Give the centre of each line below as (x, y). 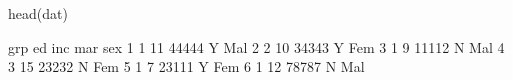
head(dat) (38, 13)
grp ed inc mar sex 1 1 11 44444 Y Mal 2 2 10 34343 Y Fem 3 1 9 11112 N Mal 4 (256, 46)
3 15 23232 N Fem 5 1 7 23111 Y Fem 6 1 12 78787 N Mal (186, 66)
